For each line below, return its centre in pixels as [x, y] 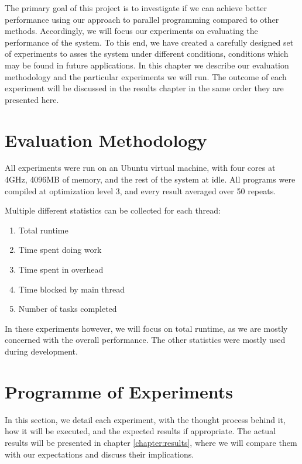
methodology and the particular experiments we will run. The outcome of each [146, 76]
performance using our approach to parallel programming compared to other [142, 19]
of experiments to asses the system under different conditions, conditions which [147, 54]
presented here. [32, 99]
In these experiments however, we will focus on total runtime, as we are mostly [146, 328]
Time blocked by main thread [72, 289]
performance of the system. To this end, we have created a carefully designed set [149, 42]
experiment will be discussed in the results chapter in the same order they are [144, 88]
